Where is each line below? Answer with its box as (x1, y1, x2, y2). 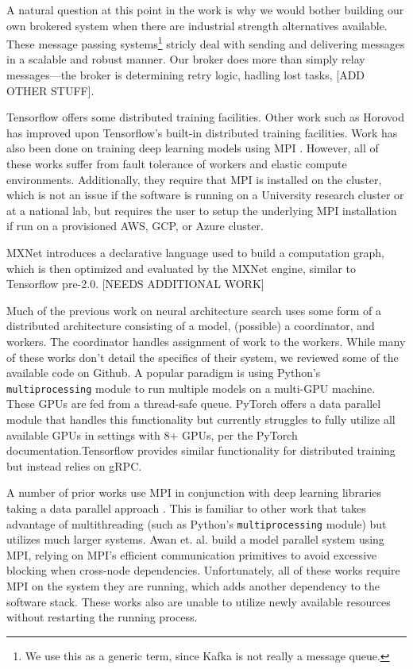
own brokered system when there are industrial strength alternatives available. (6, 17, 388, 33)
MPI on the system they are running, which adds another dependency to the (6, 577, 380, 594)
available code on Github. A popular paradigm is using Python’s (6, 364, 321, 381)
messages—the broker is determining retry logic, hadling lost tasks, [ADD (6, 67, 365, 83)
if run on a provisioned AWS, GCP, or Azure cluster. (6, 217, 264, 234)
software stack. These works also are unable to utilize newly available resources (6, 593, 391, 609)
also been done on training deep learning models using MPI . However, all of (6, 140, 379, 156)
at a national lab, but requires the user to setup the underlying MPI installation (6, 202, 397, 218)
